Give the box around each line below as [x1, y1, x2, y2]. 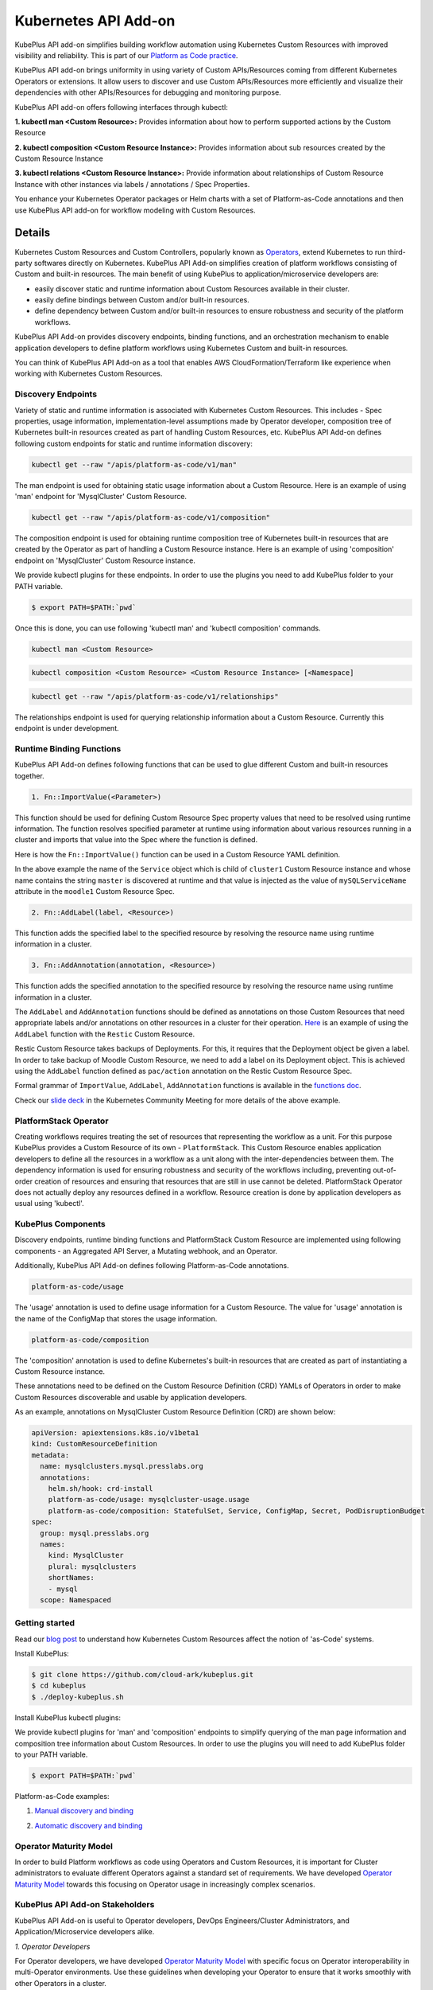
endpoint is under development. [14, 724, 119, 733]
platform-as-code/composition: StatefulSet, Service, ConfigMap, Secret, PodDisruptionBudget [48, 1506, 425, 1516]
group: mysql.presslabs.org [40, 1528, 149, 1538]
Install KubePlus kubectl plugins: [14, 1712, 122, 1723]
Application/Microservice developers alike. [14, 1927, 155, 1937]
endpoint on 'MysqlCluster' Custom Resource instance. [14, 556, 196, 565]
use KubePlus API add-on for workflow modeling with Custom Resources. [14, 205, 256, 215]
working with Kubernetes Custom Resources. [14, 369, 163, 378]
